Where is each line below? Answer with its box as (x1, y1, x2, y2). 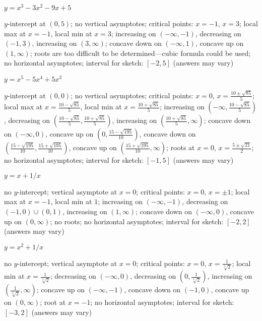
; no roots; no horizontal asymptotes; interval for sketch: (50, 216, 224, 226)
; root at (40, 297, 66, 307)
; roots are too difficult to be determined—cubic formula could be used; (30, 47, 251, 58)
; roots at (166, 142, 195, 153)
